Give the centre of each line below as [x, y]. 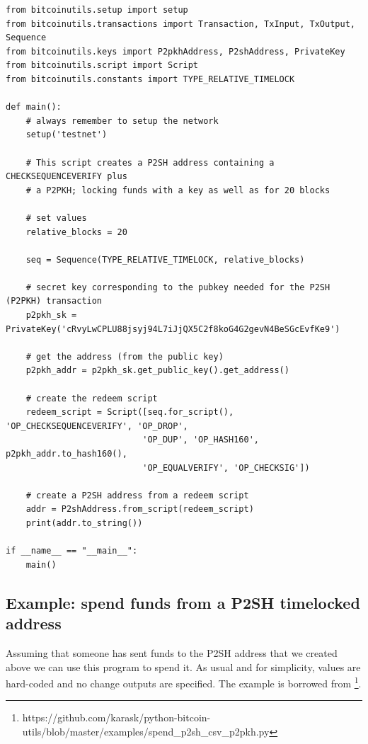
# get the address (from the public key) [125, 356]
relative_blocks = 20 [76, 232]
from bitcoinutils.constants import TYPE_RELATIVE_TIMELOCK [150, 79]
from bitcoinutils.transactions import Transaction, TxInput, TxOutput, [180, 24]
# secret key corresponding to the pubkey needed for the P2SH [178, 287]
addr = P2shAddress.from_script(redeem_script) [140, 509]
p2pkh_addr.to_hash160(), [67, 454]
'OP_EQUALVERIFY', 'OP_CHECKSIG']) [226, 468]
